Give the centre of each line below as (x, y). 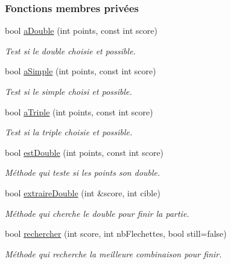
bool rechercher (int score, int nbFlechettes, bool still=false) (116, 233)
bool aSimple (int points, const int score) (81, 71)
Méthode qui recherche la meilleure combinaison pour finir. (113, 253)
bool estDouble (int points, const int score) (84, 152)
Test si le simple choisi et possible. (68, 91)
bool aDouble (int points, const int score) (81, 31)
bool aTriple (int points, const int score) (79, 111)
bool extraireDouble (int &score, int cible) (83, 192)
